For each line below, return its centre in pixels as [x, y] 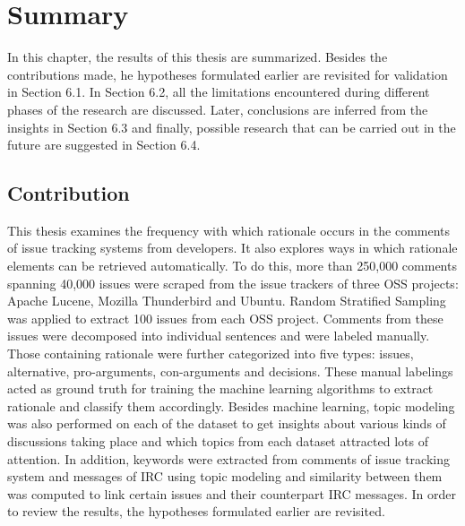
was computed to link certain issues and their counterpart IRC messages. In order [232, 493]
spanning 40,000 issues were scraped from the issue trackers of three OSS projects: [233, 283]
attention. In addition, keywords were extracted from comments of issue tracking [228, 458]
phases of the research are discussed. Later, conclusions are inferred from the [218, 109]
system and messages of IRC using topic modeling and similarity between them [225, 476]
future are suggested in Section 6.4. [104, 145]
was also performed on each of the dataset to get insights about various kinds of [227, 423]
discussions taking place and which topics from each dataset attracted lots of [218, 441]
